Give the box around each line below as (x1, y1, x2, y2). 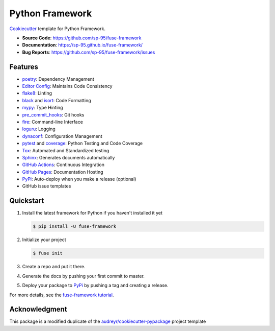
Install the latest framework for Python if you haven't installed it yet (22, 210, 163, 216)
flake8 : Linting (22, 90, 52, 97)
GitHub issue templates (22, 183, 71, 189)
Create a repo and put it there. (22, 264, 86, 270)
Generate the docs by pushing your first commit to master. (22, 273, 145, 279)
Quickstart (9, 197, 44, 205)
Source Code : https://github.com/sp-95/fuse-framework (22, 35, 142, 41)
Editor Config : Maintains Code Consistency (22, 83, 113, 89)
